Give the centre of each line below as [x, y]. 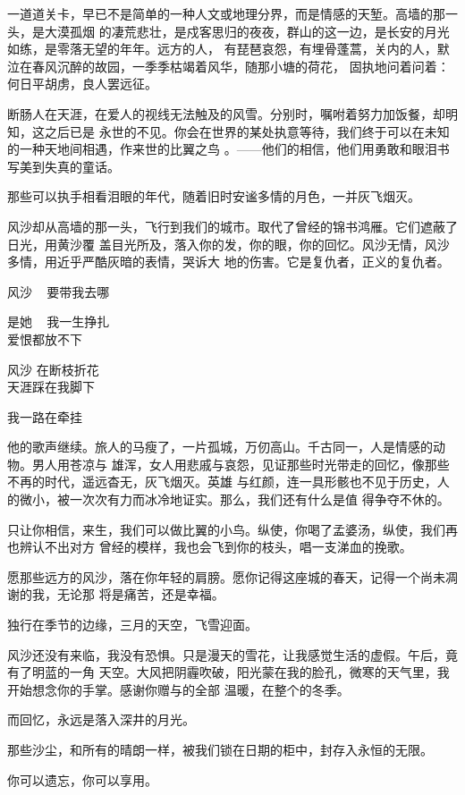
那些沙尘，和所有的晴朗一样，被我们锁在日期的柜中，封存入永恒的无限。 [220, 749]
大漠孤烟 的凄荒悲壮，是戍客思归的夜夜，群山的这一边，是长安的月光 [247, 31]
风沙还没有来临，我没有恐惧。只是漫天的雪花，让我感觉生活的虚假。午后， [226, 654]
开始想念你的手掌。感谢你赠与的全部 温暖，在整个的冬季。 [178, 689]
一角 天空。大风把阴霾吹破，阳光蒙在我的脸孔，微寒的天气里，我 [259, 672]
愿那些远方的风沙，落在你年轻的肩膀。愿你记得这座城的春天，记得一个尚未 [226, 576]
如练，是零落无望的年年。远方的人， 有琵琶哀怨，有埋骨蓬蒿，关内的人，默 [228, 49]
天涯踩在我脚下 [51, 387]
